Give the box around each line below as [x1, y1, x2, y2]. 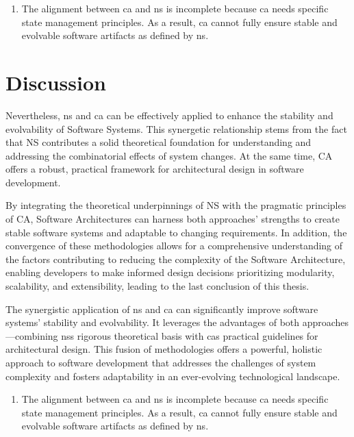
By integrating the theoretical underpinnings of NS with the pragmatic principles [5, 198, 346, 212]
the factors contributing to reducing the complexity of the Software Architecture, [5, 251, 346, 266]
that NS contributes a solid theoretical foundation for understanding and [5, 135, 312, 149]
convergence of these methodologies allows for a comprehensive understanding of [5, 238, 343, 253]
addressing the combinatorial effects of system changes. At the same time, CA [5, 148, 333, 162]
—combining [5, 328, 58, 342]
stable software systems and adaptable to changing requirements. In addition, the [5, 225, 347, 239]
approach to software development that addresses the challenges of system [5, 355, 316, 369]
